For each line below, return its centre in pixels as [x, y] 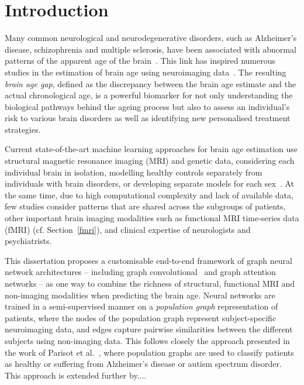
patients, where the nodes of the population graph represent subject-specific [141, 317]
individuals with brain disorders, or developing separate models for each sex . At [149, 183]
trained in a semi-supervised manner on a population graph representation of [141, 306]
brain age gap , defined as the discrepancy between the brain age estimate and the [151, 83]
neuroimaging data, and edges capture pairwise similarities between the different [149, 329]
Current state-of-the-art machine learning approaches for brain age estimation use [151, 149]
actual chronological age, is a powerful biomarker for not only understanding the [149, 95]
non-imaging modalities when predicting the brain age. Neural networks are [140, 295]
